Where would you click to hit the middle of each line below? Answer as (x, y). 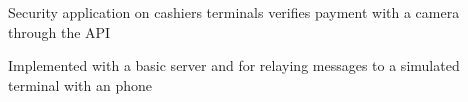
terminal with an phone (80, 84)
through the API (59, 31)
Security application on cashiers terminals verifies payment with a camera (234, 12)
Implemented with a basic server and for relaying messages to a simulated (234, 65)
